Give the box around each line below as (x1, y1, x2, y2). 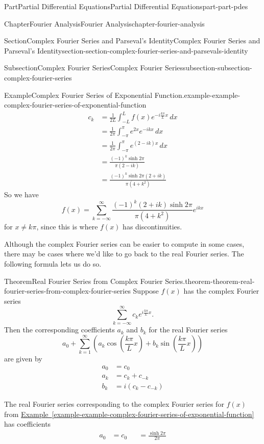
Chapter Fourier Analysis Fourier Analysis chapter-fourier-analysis (4, 18, 205, 29)
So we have (4, 189, 39, 200)
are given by (4, 353, 42, 364)
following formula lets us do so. (4, 258, 102, 269)
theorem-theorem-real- (185, 275, 255, 286)
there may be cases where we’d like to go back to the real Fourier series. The (4, 248, 244, 259)
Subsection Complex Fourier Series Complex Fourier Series (4, 62, 183, 73)
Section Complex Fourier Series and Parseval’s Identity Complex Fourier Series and (4, 35, 260, 46)
